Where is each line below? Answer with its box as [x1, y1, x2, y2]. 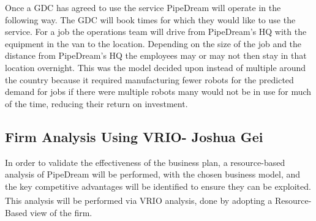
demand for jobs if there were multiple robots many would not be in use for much [5, 85, 312, 98]
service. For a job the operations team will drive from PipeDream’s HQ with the [5, 25, 307, 38]
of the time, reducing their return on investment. [5, 97, 188, 110]
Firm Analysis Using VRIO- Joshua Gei [5, 127, 263, 146]
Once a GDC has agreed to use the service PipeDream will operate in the [5, 1, 281, 13]
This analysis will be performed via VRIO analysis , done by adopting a [5, 193, 273, 206]
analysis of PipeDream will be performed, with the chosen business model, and [5, 168, 301, 181]
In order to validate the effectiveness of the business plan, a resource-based [5, 155, 285, 168]
